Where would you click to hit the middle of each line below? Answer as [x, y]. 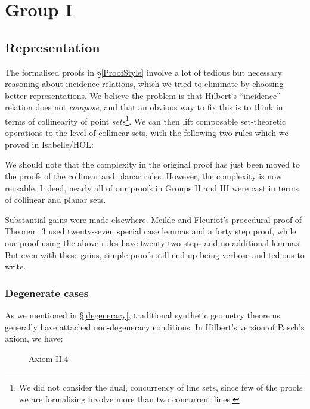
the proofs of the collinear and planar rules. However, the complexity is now [143, 176]
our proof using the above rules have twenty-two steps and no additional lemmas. [153, 242]
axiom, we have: [34, 338]
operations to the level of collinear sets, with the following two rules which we [147, 133]
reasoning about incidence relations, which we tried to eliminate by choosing [144, 84]
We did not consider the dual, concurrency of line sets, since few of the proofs [161, 387]
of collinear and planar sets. [55, 199]
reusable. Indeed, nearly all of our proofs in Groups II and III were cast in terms [152, 188]
